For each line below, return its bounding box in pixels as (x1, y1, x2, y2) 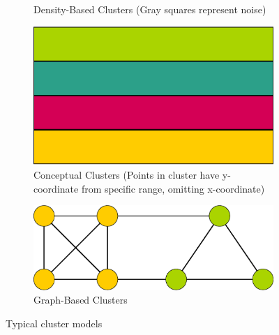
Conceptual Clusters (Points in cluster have (33, 167, 220, 181)
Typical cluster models (6, 315, 103, 330)
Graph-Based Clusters (33, 292, 128, 307)
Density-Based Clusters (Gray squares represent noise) (33, 2, 266, 16)
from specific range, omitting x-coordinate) (81, 181, 265, 195)
